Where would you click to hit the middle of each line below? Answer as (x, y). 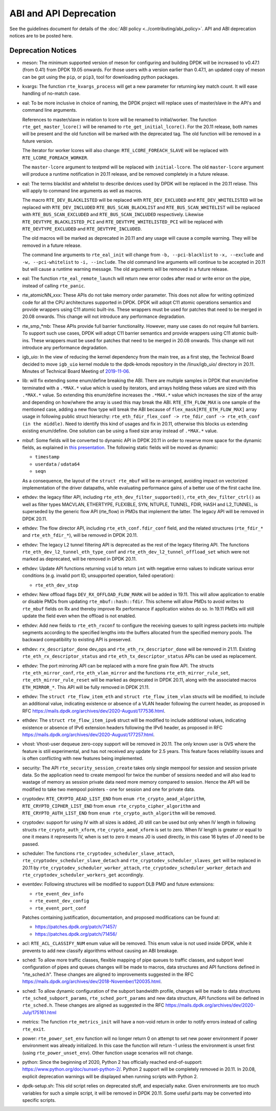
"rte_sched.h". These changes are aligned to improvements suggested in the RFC (108, 974)
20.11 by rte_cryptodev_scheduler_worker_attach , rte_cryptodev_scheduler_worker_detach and (137, 868)
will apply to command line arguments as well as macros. (82, 191)
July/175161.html (39, 1012)
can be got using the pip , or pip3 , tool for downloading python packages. (100, 77)
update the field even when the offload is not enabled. (79, 616)
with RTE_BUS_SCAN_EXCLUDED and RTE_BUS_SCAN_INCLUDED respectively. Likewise (113, 215)
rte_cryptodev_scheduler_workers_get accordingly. (83, 875)
